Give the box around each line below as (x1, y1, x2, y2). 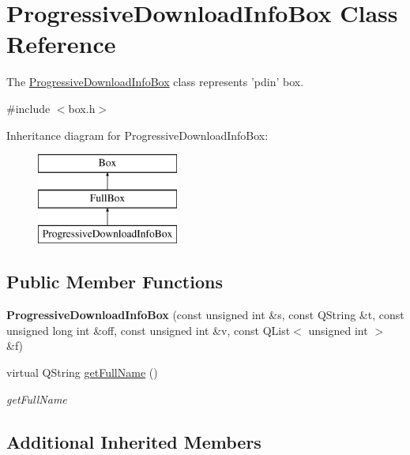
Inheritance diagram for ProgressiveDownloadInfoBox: (6, 126, 269, 143)
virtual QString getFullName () (6, 364, 158, 381)
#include (6, 100, 51, 116)
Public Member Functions (6, 269, 223, 294)
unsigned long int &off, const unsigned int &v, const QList (6, 322, 291, 338)
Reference (6, 28, 116, 60)
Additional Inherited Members (6, 429, 261, 453)
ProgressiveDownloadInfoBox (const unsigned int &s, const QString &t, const (6, 306, 404, 323)
